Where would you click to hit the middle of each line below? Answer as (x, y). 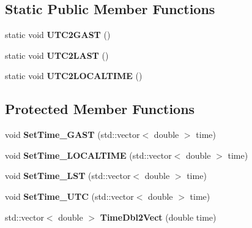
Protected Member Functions (100, 109)
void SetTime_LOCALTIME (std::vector (88, 155)
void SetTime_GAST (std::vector (72, 135)
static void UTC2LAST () (57, 55)
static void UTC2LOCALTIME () (74, 76)
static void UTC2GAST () (58, 35)
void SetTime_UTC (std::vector (69, 196)
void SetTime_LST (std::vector (68, 176)
